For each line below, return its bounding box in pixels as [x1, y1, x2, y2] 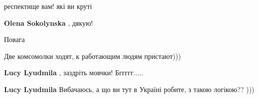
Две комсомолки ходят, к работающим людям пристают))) [4, 50, 181, 61]
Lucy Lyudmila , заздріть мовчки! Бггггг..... [4, 67, 143, 78]
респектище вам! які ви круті [4, 1, 92, 11]
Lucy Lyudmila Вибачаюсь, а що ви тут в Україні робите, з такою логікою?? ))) [4, 84, 255, 94]
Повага [4, 34, 25, 45]
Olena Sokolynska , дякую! [4, 17, 93, 28]
